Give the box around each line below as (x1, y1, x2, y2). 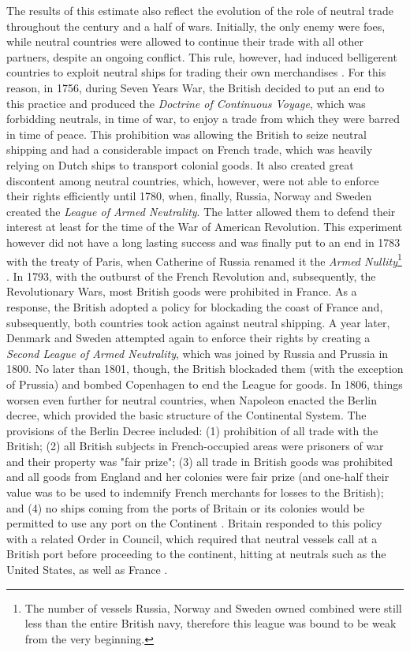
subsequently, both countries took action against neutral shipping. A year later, (6, 314, 390, 330)
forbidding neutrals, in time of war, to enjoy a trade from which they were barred (6, 110, 400, 127)
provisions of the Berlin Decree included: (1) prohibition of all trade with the (6, 422, 378, 438)
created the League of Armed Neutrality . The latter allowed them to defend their (6, 203, 396, 219)
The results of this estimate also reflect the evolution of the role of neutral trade (6, 2, 393, 18)
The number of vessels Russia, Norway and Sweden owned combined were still (24, 599, 402, 616)
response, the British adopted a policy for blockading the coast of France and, (6, 298, 383, 315)
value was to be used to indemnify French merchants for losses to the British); (6, 484, 384, 501)
